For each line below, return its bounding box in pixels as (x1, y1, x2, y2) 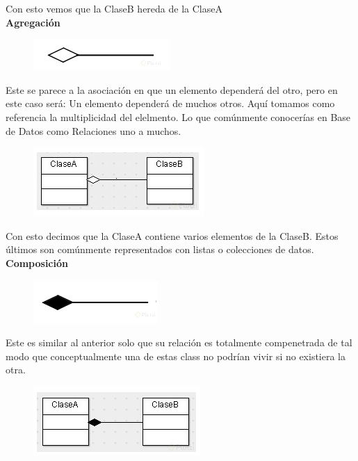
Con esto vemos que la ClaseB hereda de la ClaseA (6, 1, 222, 15)
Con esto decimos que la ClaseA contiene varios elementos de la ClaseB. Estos (6, 228, 339, 243)
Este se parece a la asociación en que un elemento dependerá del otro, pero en (6, 82, 338, 97)
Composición (6, 255, 68, 270)
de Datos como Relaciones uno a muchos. (6, 123, 181, 138)
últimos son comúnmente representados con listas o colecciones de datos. (6, 242, 314, 257)
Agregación (6, 15, 60, 29)
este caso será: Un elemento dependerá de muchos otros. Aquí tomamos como (6, 96, 335, 111)
